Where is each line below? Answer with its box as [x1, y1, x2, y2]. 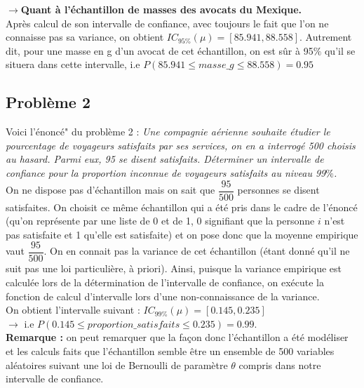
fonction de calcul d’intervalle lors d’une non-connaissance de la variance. [6, 288, 320, 303]
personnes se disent [237, 182, 320, 197]
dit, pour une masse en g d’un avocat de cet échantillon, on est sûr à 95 [6, 43, 314, 58]
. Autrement [299, 29, 352, 44]
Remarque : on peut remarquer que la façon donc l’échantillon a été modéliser [6, 330, 349, 344]
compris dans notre [238, 357, 321, 372]
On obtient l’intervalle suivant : [6, 302, 140, 317]
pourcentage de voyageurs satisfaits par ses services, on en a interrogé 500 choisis [6, 138, 356, 152]
